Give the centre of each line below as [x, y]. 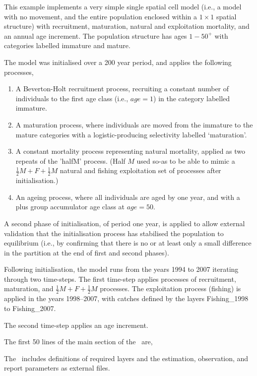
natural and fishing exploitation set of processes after [140, 170]
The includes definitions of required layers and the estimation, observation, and [126, 358]
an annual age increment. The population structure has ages [96, 35]
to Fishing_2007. [30, 308]
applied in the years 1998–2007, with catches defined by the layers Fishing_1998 [126, 298]
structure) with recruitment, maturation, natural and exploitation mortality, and [127, 26]
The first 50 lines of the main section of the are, [78, 342]
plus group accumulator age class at [70, 207]
